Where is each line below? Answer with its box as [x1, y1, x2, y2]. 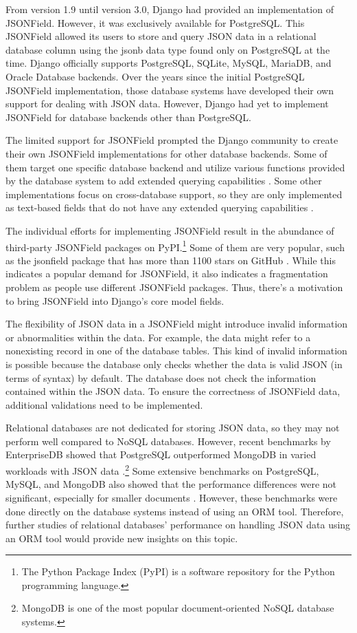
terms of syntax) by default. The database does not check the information [5, 370, 316, 385]
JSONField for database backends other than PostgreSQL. [5, 109, 251, 124]
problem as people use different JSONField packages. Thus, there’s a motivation [5, 279, 343, 294]
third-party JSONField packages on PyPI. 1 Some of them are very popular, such [5, 237, 345, 254]
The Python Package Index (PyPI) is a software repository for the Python [21, 564, 335, 579]
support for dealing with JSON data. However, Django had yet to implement [5, 96, 329, 111]
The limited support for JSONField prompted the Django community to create [5, 133, 338, 147]
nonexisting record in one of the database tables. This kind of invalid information [5, 343, 347, 358]
